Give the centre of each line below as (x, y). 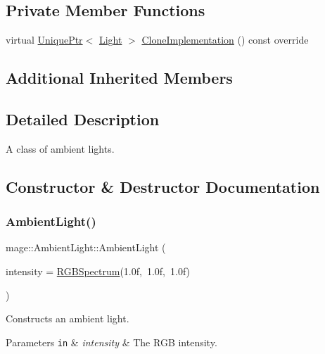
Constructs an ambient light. (68, 318)
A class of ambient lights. (60, 148)
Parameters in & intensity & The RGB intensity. (111, 342)
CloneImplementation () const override (225, 40)
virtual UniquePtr (44, 40)
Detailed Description (83, 119)
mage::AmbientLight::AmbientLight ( (86, 247)
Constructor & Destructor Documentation (163, 186)
